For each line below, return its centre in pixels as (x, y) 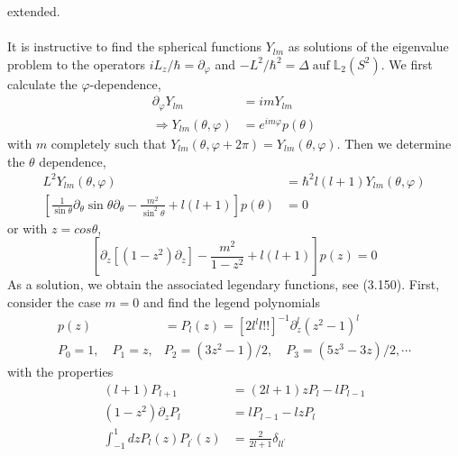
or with (27, 228)
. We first (407, 64)
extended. (34, 11)
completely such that (109, 143)
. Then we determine (394, 143)
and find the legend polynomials (232, 301)
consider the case (54, 301)
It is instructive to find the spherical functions (134, 46)
